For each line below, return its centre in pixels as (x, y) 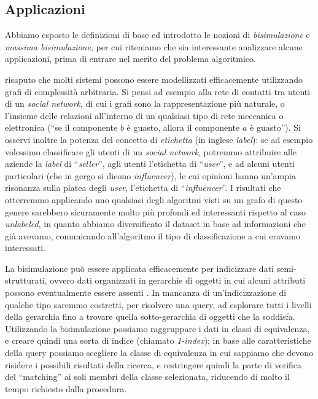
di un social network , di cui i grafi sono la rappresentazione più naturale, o (145, 103)
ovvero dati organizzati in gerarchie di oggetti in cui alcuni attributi (178, 280)
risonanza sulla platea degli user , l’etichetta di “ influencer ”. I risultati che (143, 188)
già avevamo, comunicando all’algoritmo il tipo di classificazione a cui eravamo (153, 235)
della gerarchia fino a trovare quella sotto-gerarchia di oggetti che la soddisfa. (150, 316)
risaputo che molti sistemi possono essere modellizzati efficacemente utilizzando (154, 79)
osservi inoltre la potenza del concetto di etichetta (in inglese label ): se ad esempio (159, 139)
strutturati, (26, 280)
